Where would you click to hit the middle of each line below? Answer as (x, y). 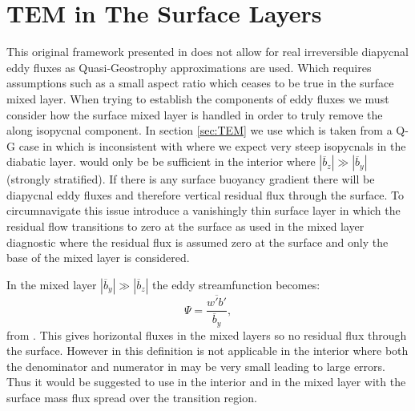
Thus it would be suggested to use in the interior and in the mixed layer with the (206, 382)
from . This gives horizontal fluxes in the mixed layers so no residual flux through (207, 334)
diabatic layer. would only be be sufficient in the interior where (161, 161)
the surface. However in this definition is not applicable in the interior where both (207, 351)
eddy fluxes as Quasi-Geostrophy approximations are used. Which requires (189, 67)
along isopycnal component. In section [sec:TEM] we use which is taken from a (199, 130)
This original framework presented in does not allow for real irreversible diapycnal (207, 52)
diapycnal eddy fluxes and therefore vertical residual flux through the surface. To (205, 194)
